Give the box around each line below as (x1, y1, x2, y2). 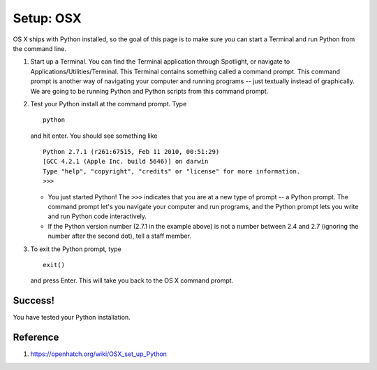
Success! (13, 294, 55, 307)
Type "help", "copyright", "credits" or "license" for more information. (43, 167, 301, 175)
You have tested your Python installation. (13, 313, 131, 322)
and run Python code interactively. (47, 212, 147, 220)
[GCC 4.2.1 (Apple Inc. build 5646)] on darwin (43, 157, 209, 166)
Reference (13, 332, 59, 343)
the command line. (13, 44, 66, 52)
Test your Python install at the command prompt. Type (30, 99, 187, 108)
